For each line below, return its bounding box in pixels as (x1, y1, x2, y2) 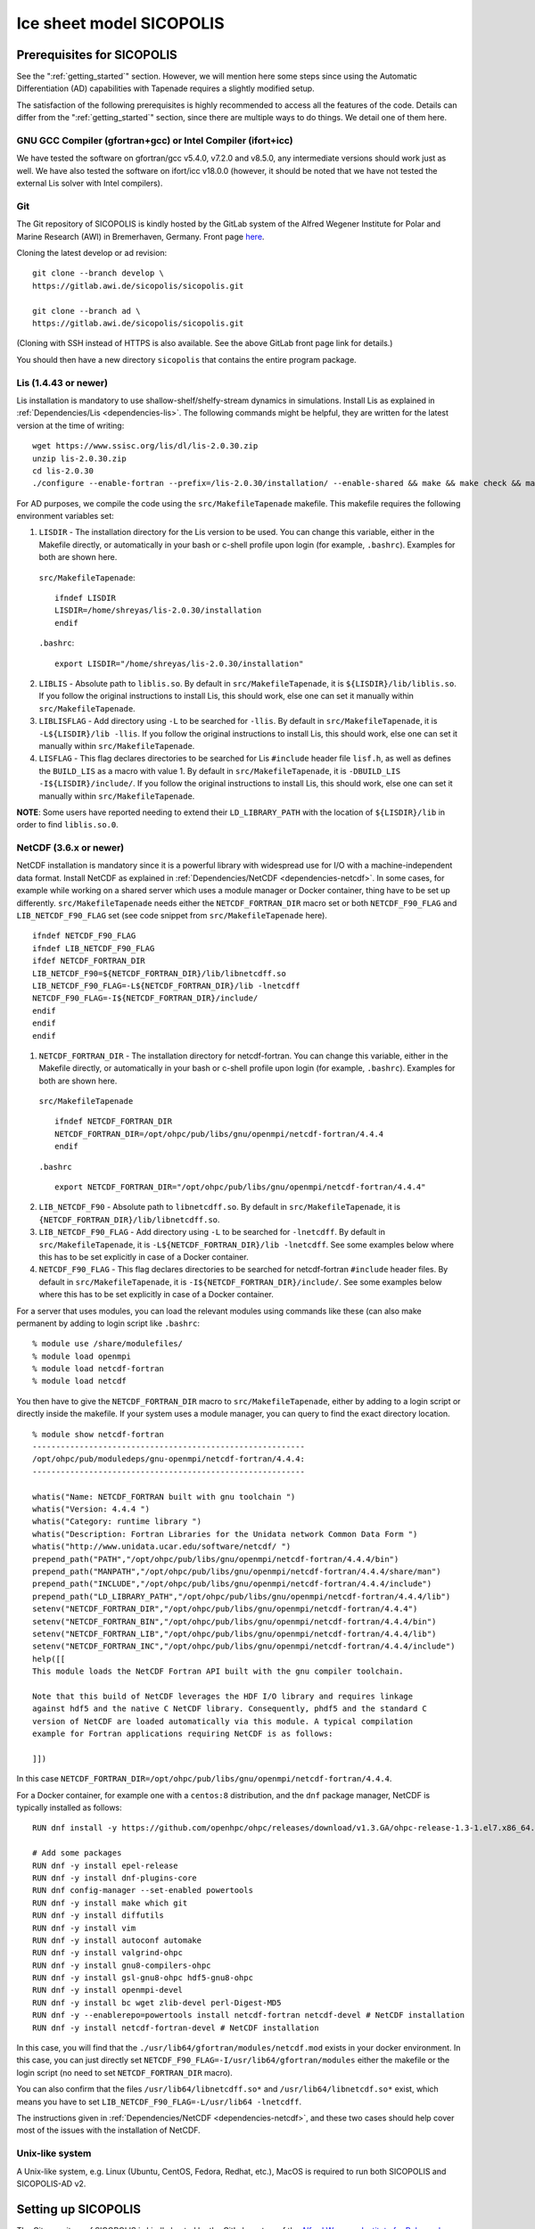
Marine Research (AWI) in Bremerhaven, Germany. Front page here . (16, 231, 265, 242)
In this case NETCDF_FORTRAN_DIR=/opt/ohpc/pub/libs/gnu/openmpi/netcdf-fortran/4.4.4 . (16, 1773, 392, 1784)
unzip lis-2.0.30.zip (32, 453, 127, 464)
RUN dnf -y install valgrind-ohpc (32, 1948, 183, 1958)
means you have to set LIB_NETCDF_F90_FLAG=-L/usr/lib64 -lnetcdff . (16, 2096, 302, 2107)
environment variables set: (16, 511, 115, 522)
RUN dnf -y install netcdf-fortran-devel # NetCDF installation (32, 2022, 320, 2033)
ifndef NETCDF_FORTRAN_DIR (54, 1116, 173, 1127)
